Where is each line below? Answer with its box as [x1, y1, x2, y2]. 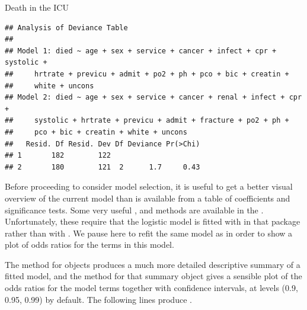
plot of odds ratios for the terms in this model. [5, 238, 174, 251]
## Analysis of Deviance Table [5, 23, 128, 32]
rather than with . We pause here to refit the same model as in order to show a [5, 226, 293, 239]
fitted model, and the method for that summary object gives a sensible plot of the [5, 270, 302, 282]
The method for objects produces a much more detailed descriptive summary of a [5, 258, 300, 270]
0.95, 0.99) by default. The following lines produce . [5, 293, 192, 305]
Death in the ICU [5, 1, 69, 13]
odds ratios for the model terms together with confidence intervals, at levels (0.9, [5, 282, 298, 294]
